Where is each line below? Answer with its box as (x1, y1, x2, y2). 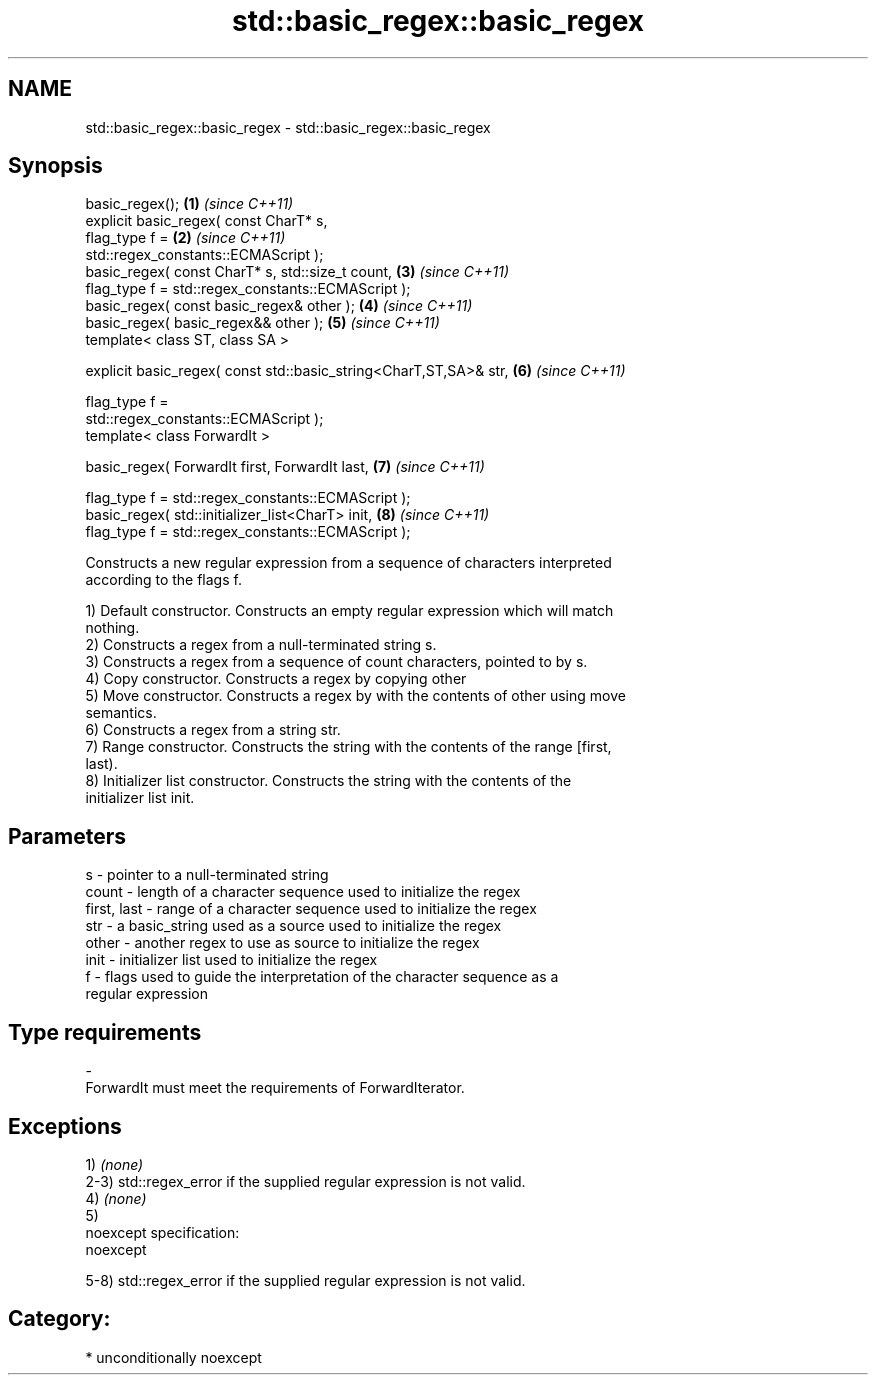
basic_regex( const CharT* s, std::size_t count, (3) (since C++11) (85, 263, 509, 281)
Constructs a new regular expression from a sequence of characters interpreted (85, 554, 612, 572)
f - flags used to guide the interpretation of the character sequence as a (85, 968, 559, 986)
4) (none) (85, 1189, 147, 1207)
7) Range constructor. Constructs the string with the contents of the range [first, (85, 738, 612, 756)
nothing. (85, 619, 140, 637)
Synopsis (8, 153, 103, 179)
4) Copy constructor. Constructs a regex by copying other (85, 670, 467, 688)
